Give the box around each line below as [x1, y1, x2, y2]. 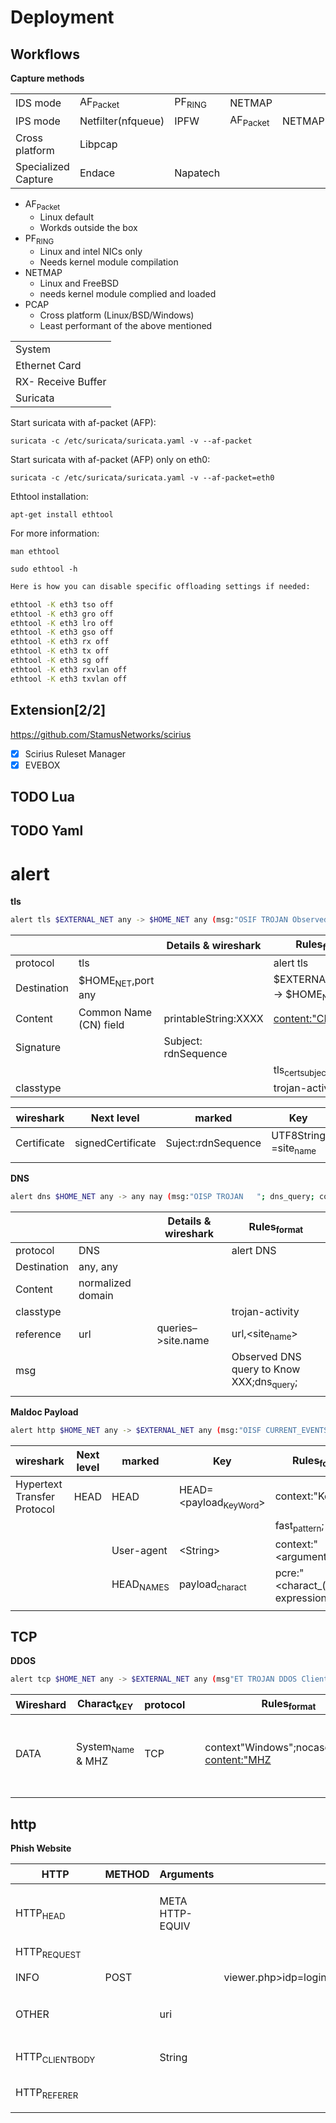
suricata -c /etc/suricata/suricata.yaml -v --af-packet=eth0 [10, 472, 275, 483]
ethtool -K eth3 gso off [10, 627, 114, 638]
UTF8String [271, 1129, 327, 1143]
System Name [76, 1739, 135, 1755]
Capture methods [10, 72, 85, 84]
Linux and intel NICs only [39, 245, 143, 257]
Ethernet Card [15, 358, 82, 372]
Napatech [174, 166, 221, 180]
